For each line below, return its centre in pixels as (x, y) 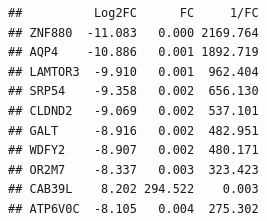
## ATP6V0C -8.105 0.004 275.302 (133, 208)
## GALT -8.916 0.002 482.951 (133, 130)
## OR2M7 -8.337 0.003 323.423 (133, 169)
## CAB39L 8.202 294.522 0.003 (133, 189)
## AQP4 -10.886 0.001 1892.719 (133, 52)
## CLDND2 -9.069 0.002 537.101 (133, 110)
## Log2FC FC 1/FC (133, 13)
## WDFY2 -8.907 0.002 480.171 (133, 150)
